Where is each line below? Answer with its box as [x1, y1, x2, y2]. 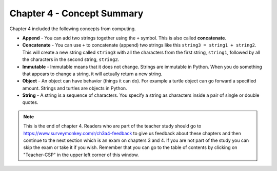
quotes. [22, 99, 38, 105]
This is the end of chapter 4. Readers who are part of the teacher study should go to [23, 123, 202, 129]
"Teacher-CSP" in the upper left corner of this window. [23, 152, 139, 158]
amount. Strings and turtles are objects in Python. [22, 85, 128, 91]
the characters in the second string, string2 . [22, 56, 120, 62]
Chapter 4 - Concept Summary [9, 8, 144, 19]
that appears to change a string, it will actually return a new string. [22, 71, 163, 77]
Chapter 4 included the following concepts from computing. [9, 26, 136, 32]
